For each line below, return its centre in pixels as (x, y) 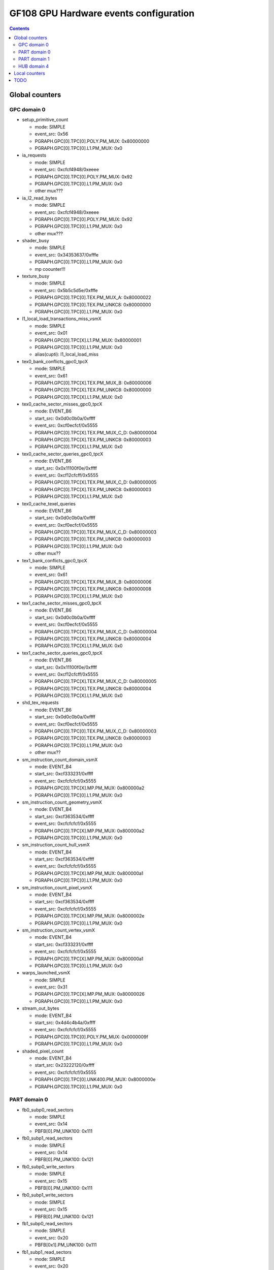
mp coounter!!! (50, 269)
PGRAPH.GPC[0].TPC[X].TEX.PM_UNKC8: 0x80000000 (93, 390)
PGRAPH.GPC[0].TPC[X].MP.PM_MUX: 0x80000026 (90, 994)
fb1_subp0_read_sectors (47, 1223)
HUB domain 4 (34, 66)
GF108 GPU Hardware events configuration (102, 13)
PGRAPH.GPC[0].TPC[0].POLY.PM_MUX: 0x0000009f (91, 1037)
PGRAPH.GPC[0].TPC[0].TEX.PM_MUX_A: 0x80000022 (93, 298)
